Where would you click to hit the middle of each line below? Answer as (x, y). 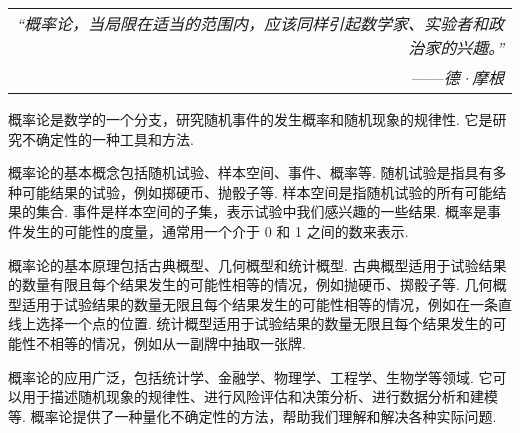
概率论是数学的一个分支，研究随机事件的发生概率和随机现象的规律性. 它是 (250, 119)
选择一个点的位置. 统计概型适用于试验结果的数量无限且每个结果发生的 (264, 323)
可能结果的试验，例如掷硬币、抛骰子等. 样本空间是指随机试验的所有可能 (257, 191)
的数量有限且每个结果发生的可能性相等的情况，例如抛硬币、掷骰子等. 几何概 (257, 284)
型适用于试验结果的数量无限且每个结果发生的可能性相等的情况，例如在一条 (253, 303)
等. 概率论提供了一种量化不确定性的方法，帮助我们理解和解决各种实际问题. (252, 415)
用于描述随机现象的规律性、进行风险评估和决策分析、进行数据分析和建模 (259, 396)
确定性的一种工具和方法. (114, 138)
